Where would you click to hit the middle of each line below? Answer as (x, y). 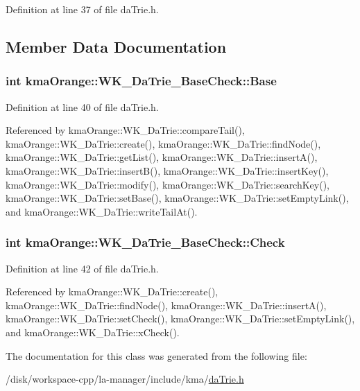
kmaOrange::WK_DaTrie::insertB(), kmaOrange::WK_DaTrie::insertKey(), (167, 170)
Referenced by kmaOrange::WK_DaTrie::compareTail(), (125, 130)
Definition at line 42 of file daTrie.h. (82, 268)
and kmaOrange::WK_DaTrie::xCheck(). (93, 332)
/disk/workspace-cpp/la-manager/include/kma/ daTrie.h (125, 379)
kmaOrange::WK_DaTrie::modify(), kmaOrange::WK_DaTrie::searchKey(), (168, 184)
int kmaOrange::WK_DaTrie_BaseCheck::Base (141, 81)
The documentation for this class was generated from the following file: (156, 355)
